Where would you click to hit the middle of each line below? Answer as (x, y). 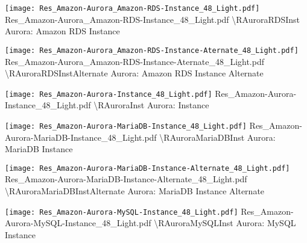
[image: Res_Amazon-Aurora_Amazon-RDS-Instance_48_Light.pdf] (132, 8)
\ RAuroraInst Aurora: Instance (151, 105)
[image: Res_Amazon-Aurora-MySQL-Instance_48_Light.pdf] (122, 212)
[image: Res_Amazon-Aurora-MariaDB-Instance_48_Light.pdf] (126, 126)
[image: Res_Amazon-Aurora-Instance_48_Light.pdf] (109, 94)
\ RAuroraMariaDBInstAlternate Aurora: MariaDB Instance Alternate (135, 191)
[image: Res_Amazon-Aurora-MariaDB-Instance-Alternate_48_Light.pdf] (147, 168)
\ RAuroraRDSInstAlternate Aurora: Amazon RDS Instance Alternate (134, 73)
